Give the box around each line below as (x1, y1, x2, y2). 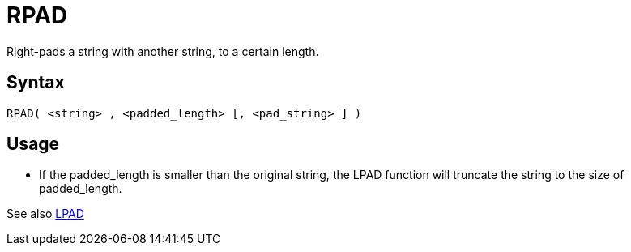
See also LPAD (6, 207, 84, 221)
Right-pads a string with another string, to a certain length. (6, 44, 319, 58)
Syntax (6, 72, 65, 93)
